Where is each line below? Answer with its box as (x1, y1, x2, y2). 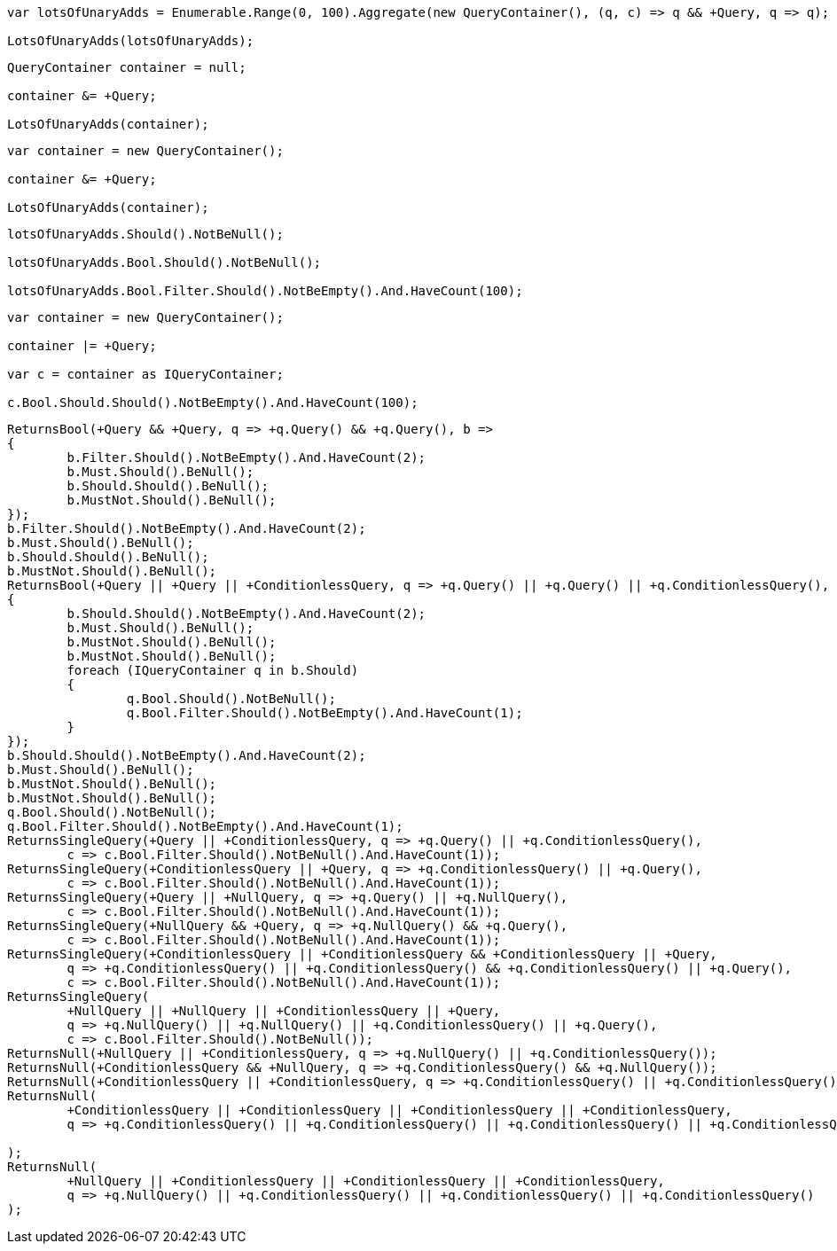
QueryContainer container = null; (7, 60, 246, 74)
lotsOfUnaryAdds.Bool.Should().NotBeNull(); (7, 255, 322, 270)
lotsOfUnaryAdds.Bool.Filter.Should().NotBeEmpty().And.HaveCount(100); (7, 284, 523, 298)
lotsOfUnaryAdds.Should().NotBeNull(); (7, 227, 284, 241)
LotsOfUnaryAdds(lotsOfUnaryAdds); (7, 34, 254, 48)
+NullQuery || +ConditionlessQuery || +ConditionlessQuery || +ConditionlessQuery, (66, 1174, 665, 1188)
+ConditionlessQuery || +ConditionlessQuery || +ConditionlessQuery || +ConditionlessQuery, (66, 1103, 732, 1117)
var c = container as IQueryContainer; (7, 367, 284, 381)
